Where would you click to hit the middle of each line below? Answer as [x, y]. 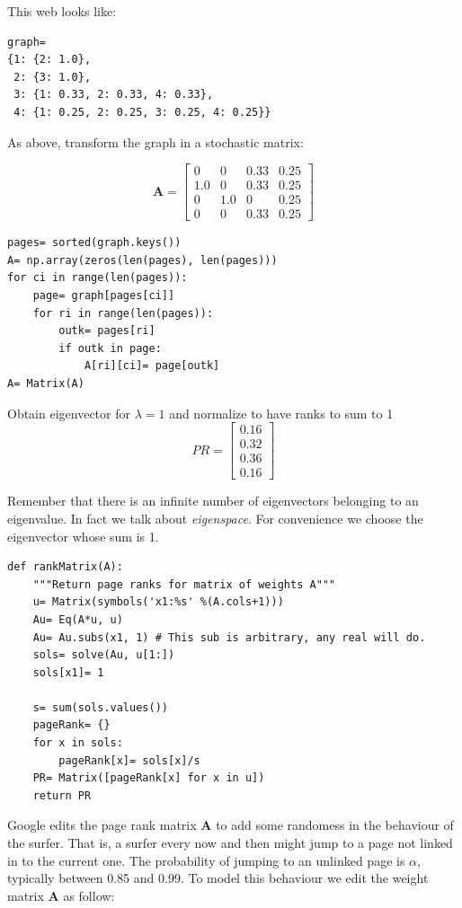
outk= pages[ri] [107, 331]
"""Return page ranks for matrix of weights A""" [184, 584]
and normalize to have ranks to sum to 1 [281, 413]
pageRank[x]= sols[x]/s [129, 760]
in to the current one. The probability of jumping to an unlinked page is [206, 860]
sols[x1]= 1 [68, 672]
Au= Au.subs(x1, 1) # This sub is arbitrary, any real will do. [229, 637]
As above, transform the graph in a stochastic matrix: [155, 141]
